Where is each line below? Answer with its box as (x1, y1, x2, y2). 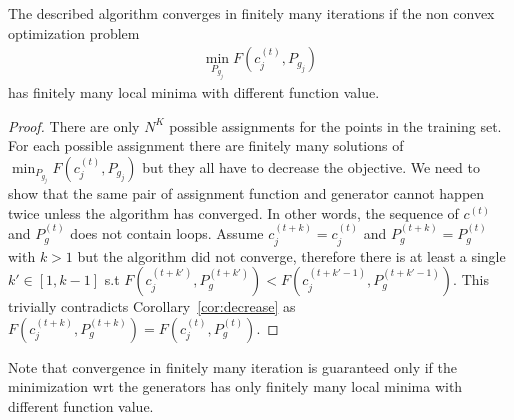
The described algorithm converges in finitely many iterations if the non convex (8, 3, 495, 23)
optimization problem (8, 22, 140, 43)
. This (453, 269, 489, 290)
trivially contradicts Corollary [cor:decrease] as (8, 296, 296, 317)
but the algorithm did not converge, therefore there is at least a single (77, 245, 506, 266)
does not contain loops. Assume (70, 223, 264, 244)
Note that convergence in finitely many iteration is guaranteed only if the (8, 356, 457, 377)
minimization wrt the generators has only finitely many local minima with (8, 376, 463, 397)
